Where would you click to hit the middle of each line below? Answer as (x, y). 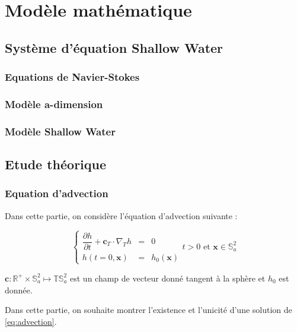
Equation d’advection (57, 193)
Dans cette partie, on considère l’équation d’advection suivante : (121, 215)
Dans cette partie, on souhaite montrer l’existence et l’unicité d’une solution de (148, 310)
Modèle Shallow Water (60, 131)
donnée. (19, 290)
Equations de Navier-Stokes (72, 77)
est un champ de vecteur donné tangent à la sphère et (168, 278)
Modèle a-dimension (54, 104)
